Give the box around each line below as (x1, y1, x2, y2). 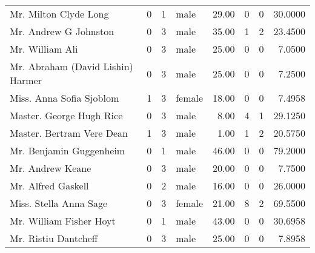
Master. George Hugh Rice (10, 108, 123, 122)
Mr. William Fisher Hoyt (10, 214, 116, 228)
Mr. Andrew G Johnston (10, 24, 114, 38)
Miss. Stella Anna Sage (10, 196, 108, 210)
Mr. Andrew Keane (10, 161, 91, 175)
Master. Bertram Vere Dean (10, 126, 128, 140)
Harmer (10, 73, 42, 87)
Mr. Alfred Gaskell (10, 179, 89, 192)
